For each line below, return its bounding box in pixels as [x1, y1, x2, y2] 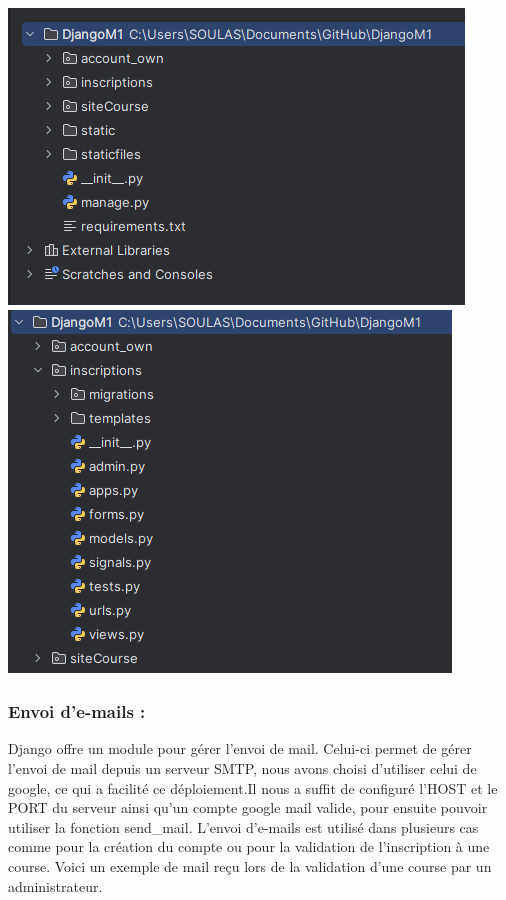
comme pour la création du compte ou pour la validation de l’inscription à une [8, 836, 490, 857]
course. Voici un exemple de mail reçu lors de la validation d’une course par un [8, 855, 492, 876]
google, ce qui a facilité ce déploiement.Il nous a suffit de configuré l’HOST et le [8, 777, 498, 798]
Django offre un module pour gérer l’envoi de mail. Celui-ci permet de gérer [8, 738, 472, 759]
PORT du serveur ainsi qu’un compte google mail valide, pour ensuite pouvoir [8, 797, 488, 818]
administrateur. [8, 875, 103, 896]
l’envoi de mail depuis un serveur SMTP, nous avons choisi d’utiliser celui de [8, 758, 477, 778]
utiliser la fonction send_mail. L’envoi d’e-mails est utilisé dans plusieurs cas [8, 816, 479, 837]
